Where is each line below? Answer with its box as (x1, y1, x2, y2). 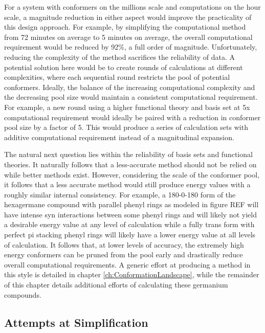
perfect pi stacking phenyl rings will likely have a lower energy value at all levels (4, 229, 256, 240)
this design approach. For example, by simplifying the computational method (4, 21, 246, 32)
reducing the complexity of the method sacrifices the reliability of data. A (4, 51, 235, 62)
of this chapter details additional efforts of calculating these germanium (4, 279, 228, 290)
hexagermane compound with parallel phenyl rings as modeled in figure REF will (4, 199, 259, 210)
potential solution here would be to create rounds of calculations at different (4, 61, 243, 72)
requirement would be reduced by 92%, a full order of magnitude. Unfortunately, (4, 41, 257, 52)
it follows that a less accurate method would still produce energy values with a (4, 179, 251, 190)
